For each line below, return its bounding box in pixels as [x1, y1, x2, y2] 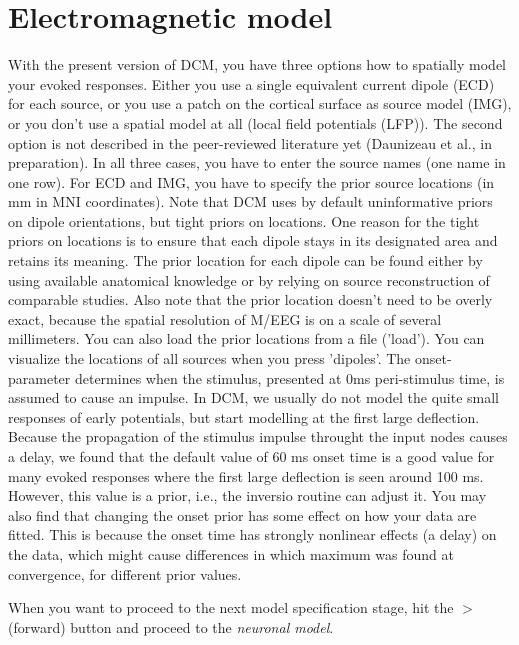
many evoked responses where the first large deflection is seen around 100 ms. [8, 465, 484, 486]
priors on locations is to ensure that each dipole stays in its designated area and [8, 230, 498, 251]
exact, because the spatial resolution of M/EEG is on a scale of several [8, 308, 442, 329]
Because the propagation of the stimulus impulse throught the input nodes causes [8, 426, 508, 447]
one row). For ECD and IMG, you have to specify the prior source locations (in [8, 171, 495, 192]
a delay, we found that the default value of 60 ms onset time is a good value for [8, 446, 495, 466]
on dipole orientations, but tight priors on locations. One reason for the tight [8, 210, 480, 231]
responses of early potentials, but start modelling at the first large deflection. [8, 406, 480, 427]
